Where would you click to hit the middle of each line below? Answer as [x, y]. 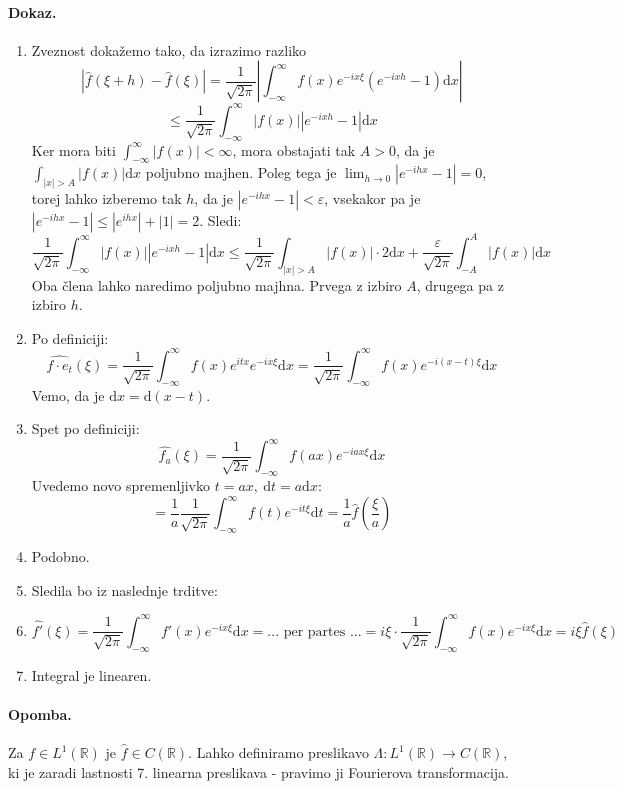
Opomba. [40, 713]
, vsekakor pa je [372, 198]
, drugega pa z [460, 284]
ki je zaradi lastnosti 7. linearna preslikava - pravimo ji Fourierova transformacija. [258, 771]
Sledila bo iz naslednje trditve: [124, 589]
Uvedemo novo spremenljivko [121, 485]
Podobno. [60, 556]
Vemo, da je [68, 394]
